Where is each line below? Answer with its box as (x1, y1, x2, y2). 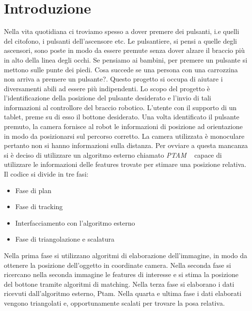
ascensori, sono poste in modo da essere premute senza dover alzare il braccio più (4, 45, 245, 55)
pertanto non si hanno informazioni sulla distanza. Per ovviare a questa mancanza (4, 140, 248, 150)
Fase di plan (15, 185, 51, 195)
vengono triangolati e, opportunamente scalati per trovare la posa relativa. (4, 297, 225, 308)
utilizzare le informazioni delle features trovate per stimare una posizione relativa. (4, 159, 247, 169)
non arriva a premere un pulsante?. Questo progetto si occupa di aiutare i (4, 74, 223, 84)
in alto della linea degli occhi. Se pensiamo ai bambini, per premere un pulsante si (4, 54, 248, 65)
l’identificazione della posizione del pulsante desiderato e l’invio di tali (4, 93, 211, 103)
